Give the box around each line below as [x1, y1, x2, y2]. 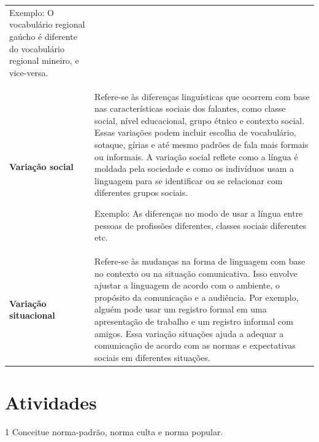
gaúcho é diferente [9, 29, 77, 42]
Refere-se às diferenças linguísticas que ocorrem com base [94, 90, 310, 103]
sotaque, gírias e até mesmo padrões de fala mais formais [94, 138, 309, 150]
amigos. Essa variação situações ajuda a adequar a [94, 327, 284, 339]
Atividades [5, 389, 97, 414]
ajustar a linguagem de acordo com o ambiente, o [94, 279, 280, 292]
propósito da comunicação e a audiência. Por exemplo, [94, 290, 299, 303]
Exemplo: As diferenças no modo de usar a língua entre [94, 206, 303, 219]
